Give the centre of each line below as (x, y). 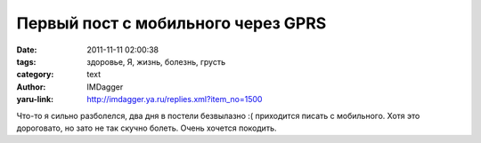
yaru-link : (35, 99)
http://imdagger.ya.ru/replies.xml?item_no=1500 (175, 99)
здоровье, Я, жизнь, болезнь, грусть (156, 61)
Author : (31, 87)
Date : (27, 50)
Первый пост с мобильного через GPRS (171, 23)
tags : (26, 61)
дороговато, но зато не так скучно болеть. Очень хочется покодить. (147, 128)
